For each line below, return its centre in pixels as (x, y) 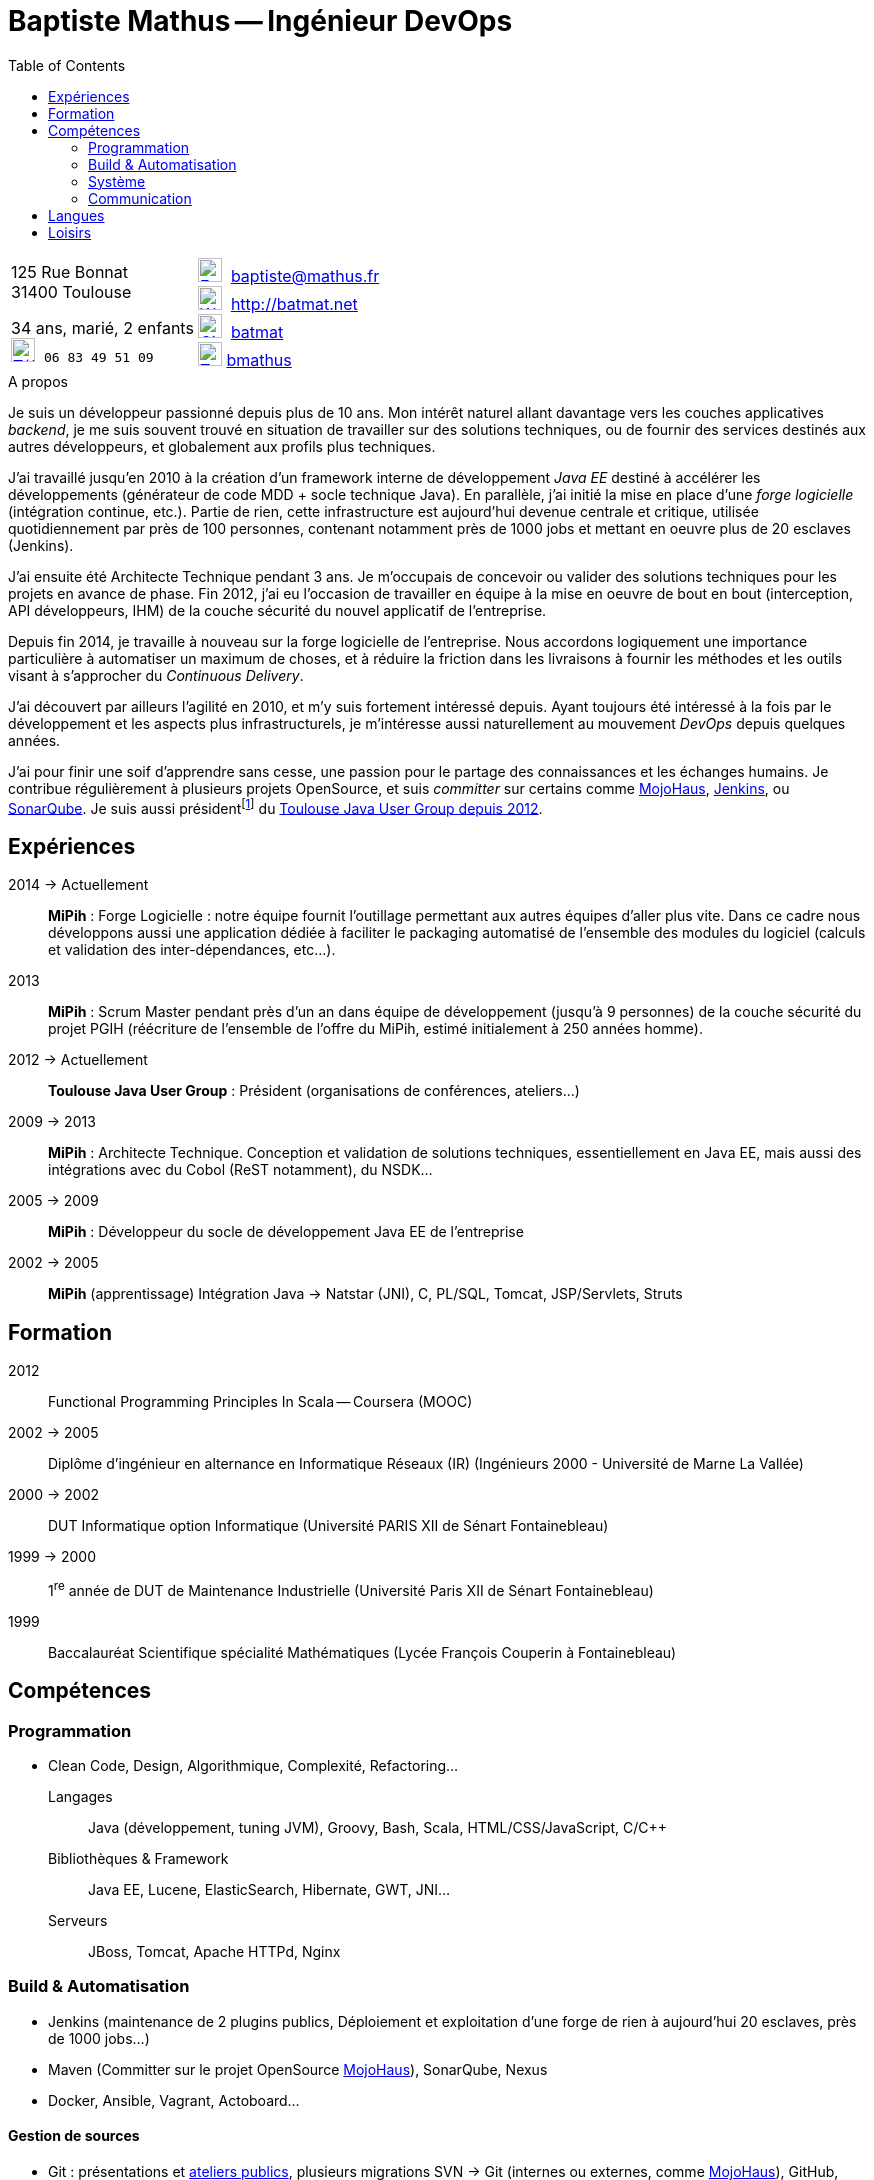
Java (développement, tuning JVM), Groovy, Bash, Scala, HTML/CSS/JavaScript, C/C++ (378, 1827)
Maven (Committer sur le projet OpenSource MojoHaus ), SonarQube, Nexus (298, 2069)
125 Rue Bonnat (70, 271)
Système (117, 181)
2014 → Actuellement (78, 885)
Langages (80, 1796)
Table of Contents (67, 65)
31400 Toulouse (71, 291)
